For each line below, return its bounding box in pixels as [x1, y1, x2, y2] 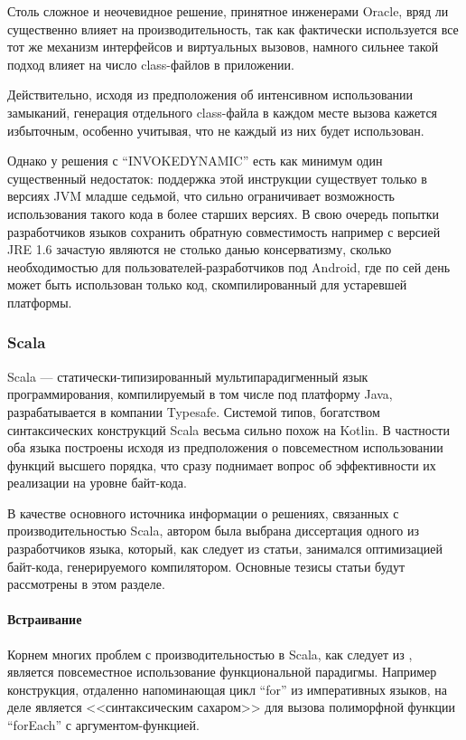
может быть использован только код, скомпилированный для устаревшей [7, 275, 407, 294]
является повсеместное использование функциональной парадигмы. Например [7, 662, 437, 681]
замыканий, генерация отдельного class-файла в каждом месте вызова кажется [7, 102, 438, 121]
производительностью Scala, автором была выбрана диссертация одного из [7, 521, 419, 540]
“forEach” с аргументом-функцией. [7, 716, 200, 735]
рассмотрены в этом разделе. [7, 574, 165, 593]
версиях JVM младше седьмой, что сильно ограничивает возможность [7, 186, 395, 205]
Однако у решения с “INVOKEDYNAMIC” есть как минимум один [7, 151, 383, 170]
